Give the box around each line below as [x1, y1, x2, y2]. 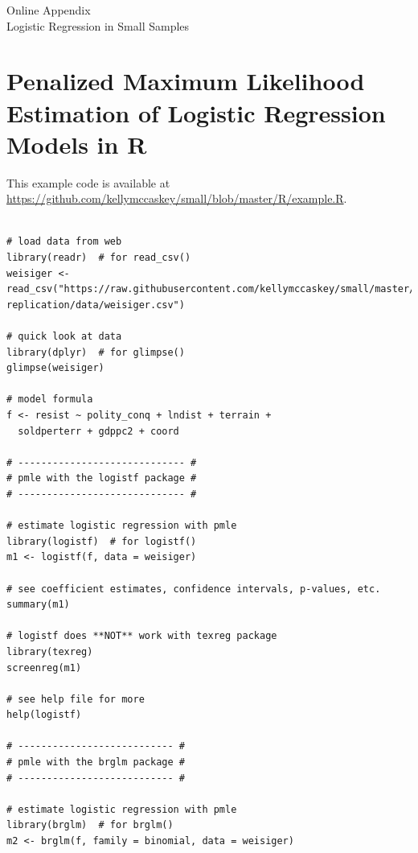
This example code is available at [6, 174, 170, 191]
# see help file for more [6, 693, 145, 705]
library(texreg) [6, 645, 93, 657]
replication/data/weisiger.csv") [6, 299, 185, 311]
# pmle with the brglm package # [6, 756, 185, 769]
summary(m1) [6, 599, 70, 611]
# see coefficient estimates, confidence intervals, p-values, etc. [6, 583, 381, 595]
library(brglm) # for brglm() [6, 819, 174, 831]
